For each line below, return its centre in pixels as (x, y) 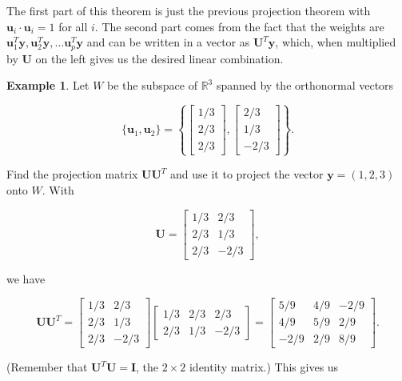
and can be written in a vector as (168, 42)
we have (26, 278)
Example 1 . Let (48, 85)
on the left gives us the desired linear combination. (159, 58)
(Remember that (47, 367)
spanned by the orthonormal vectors (305, 85)
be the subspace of (152, 85)
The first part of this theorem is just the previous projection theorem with (189, 10)
